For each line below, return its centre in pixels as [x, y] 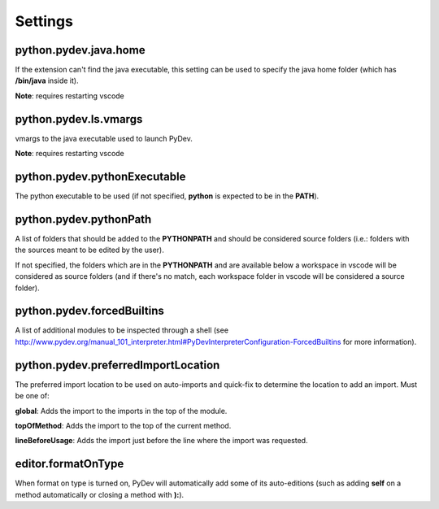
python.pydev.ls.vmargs [79, 119]
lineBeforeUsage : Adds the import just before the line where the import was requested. [161, 441]
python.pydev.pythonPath [83, 219]
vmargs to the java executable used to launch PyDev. [104, 138]
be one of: [33, 396]
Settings [44, 21]
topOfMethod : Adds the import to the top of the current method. [123, 425]
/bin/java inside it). [47, 80]
